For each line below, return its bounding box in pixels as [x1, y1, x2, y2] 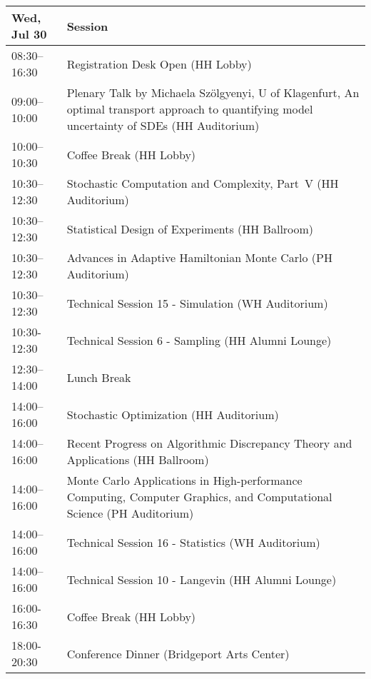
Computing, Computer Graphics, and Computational [66, 488, 332, 505]
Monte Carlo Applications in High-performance [66, 472, 303, 488]
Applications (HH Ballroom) [66, 451, 209, 468]
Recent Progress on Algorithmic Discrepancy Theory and [66, 435, 352, 451]
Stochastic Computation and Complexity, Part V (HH [66, 175, 339, 191]
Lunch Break [66, 368, 131, 386]
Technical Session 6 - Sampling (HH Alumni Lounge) [66, 331, 332, 348]
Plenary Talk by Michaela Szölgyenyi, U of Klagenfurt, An [66, 84, 360, 101]
